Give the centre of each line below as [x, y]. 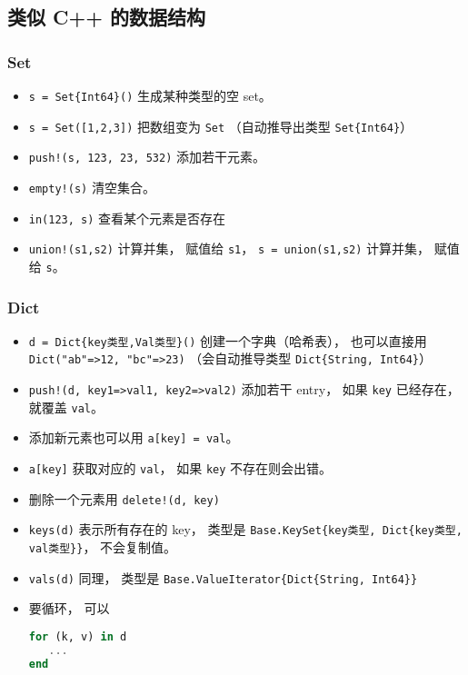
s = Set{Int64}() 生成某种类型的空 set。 [150, 95]
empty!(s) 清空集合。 [92, 187]
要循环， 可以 [69, 608]
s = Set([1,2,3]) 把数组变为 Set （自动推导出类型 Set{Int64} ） [221, 126]
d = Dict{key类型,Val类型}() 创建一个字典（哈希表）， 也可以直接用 [228, 340]
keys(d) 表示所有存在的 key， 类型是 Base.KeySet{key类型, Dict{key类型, [245, 529]
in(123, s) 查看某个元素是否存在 [127, 218]
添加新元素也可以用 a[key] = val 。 [134, 437]
